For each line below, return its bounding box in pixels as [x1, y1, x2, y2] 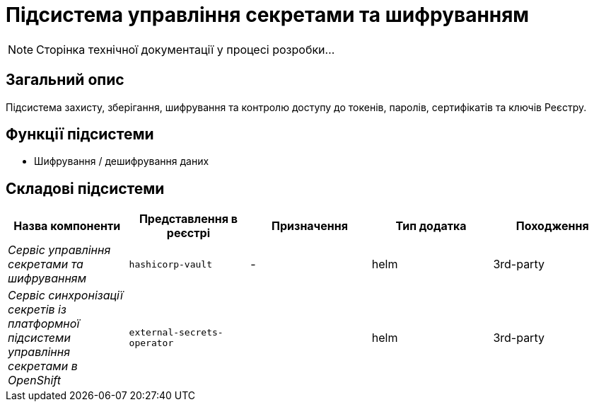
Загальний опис [6, 71, 124, 89]
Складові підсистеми [6, 179, 165, 197]
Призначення [272, 219, 348, 234]
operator [129, 338, 174, 349]
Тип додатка [395, 219, 467, 234]
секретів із [8, 302, 66, 317]
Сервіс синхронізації [8, 288, 123, 303]
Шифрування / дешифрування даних [34, 155, 209, 168]
